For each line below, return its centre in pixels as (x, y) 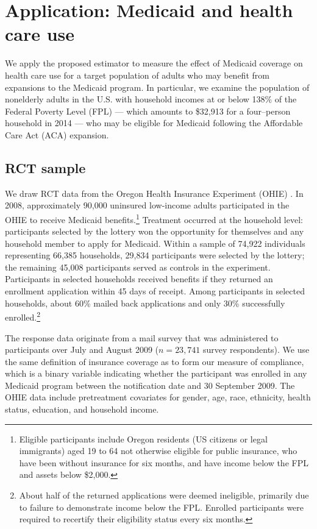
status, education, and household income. (82, 409)
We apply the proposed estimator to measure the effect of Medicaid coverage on (154, 63)
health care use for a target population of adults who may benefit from (137, 75)
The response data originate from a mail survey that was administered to (142, 337)
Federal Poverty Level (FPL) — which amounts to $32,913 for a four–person (148, 111)
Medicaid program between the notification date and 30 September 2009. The (150, 385)
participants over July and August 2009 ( (82, 350)
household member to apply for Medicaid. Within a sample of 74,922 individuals (155, 243)
